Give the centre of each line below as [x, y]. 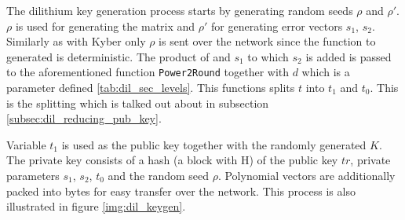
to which [268, 56]
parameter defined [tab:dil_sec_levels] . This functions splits [151, 88]
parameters [33, 175]
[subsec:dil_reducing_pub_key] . [84, 118]
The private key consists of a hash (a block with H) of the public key [172, 160]
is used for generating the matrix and [105, 26]
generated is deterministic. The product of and [119, 56]
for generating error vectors [277, 26]
